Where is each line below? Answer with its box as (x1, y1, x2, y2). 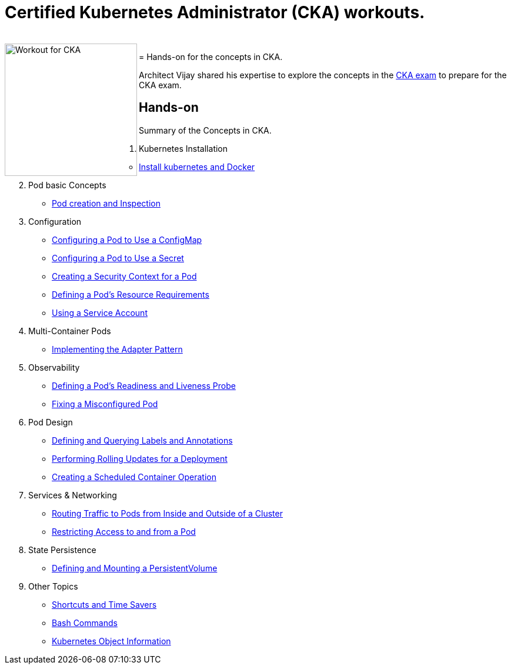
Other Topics (28, 581, 78, 591)
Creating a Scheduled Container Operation (52, 471, 216, 482)
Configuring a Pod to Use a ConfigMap (52, 234, 202, 245)
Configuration (28, 216, 82, 227)
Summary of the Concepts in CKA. (139, 125, 272, 135)
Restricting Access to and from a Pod (52, 526, 196, 537)
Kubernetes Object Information (52, 635, 171, 646)
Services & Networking (28, 490, 117, 500)
